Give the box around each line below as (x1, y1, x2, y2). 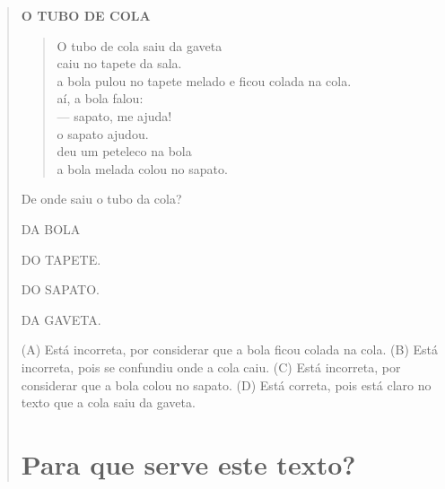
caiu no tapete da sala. (57, 54, 182, 73)
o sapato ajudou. (57, 124, 149, 143)
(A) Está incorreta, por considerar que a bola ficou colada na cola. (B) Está (21, 340, 438, 359)
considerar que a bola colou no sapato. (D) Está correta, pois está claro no (21, 375, 432, 394)
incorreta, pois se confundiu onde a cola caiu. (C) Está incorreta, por (21, 357, 401, 376)
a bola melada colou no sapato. (57, 159, 228, 178)
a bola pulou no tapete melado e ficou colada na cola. (57, 71, 352, 90)
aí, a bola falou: (57, 89, 144, 108)
